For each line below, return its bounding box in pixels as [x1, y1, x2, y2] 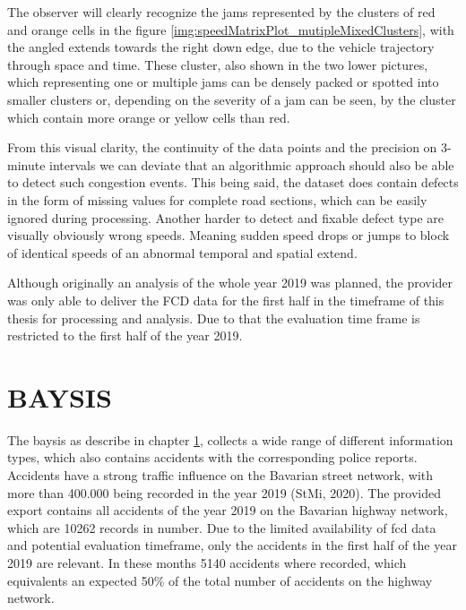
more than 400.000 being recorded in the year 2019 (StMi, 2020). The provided [7, 483, 441, 502]
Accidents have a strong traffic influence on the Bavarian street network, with [7, 466, 434, 484]
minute [7, 155, 46, 174]
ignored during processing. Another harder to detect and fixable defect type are [7, 208, 444, 227]
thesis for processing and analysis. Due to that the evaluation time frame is [7, 308, 420, 327]
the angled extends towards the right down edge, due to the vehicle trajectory [7, 38, 435, 56]
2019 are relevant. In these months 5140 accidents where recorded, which [7, 553, 407, 571]
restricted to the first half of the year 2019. [7, 326, 243, 345]
